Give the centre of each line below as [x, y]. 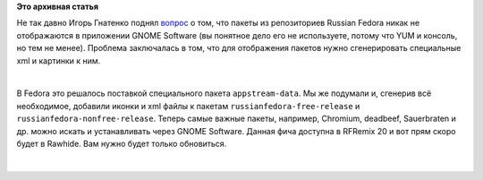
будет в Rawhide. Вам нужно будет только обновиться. [122, 143]
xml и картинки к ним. [59, 60]
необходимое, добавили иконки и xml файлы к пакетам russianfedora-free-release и [188, 106]
